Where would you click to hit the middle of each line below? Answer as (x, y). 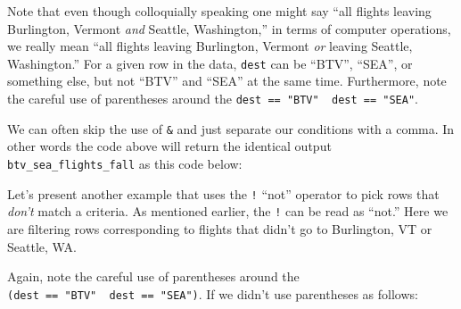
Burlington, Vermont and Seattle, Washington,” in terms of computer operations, (229, 28)
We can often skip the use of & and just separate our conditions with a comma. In (231, 128)
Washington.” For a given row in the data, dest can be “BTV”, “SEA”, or (210, 63)
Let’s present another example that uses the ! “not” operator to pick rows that (223, 193)
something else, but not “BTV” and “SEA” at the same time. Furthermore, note (227, 81)
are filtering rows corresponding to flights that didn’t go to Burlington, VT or (220, 228)
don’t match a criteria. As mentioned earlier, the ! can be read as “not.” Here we (228, 211)
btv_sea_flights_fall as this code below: (125, 163)
